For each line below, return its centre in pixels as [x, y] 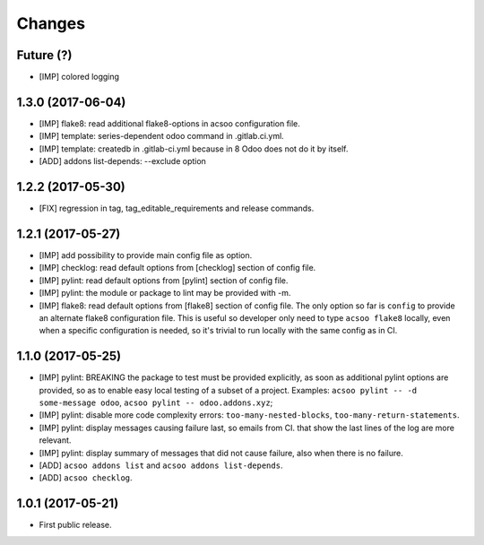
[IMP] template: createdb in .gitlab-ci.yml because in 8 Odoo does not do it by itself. [194, 149]
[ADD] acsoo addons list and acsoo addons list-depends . [161, 465]
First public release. [75, 525]
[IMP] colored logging [79, 77]
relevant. [55, 440]
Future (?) [44, 55]
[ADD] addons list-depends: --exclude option [122, 161]
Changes [51, 23]
